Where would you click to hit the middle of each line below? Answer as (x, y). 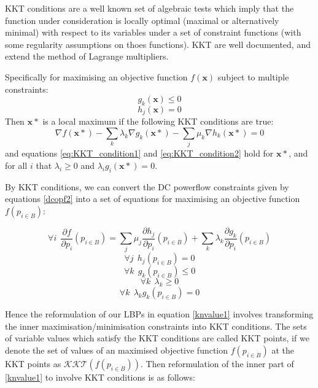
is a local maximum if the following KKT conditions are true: (158, 121)
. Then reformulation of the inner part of (217, 364)
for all (16, 165)
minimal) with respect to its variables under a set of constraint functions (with (153, 32)
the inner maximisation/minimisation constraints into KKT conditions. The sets (156, 326)
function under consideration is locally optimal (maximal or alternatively (142, 20)
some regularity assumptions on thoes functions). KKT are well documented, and (158, 44)
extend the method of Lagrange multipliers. (87, 56)
